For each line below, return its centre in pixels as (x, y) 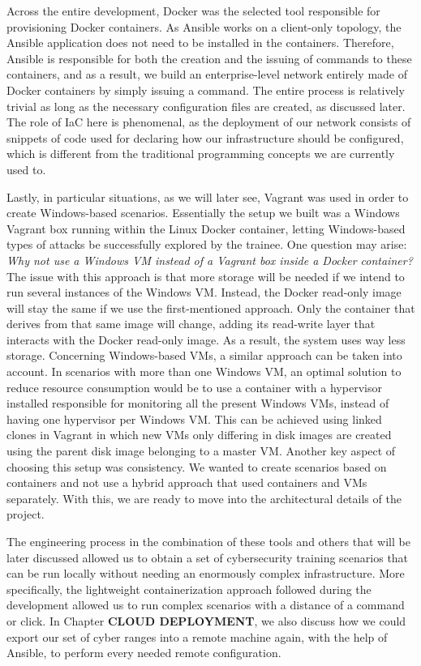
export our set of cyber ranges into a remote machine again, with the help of (197, 636)
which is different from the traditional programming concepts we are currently (201, 154)
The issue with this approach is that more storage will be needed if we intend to (206, 276)
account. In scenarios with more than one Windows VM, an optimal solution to (204, 371)
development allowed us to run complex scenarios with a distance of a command (206, 605)
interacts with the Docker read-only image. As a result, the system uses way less (206, 339)
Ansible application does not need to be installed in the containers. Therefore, (200, 43)
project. (26, 514)
